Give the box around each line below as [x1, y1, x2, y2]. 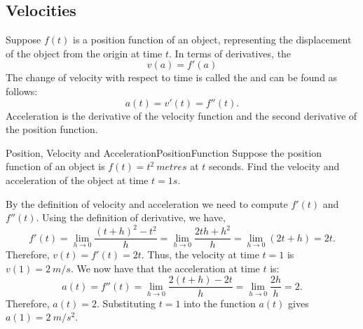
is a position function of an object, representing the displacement [72, 32, 352, 47]
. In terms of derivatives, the [169, 45, 292, 60]
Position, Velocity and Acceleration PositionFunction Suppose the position [6, 145, 322, 160]
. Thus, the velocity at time [141, 247, 259, 262]
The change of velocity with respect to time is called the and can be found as [6, 70, 338, 85]
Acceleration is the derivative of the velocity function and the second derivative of [6, 108, 357, 122]
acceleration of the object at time [6, 172, 149, 187]
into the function [184, 295, 256, 310]
